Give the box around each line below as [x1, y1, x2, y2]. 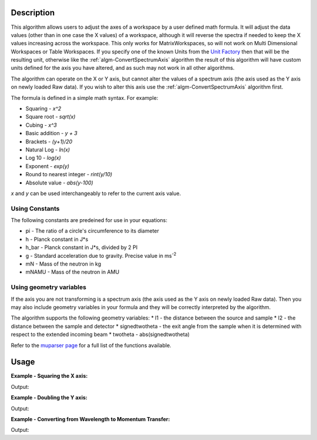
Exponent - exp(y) [25, 162, 70, 170]
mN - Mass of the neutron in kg [25, 260, 102, 267]
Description [11, 8, 55, 18]
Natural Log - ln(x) [25, 146, 70, 153]
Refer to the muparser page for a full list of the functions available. [11, 341, 171, 349]
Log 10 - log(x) [25, 154, 61, 162]
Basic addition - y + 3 [25, 130, 77, 137]
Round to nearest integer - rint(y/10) [25, 171, 113, 178]
